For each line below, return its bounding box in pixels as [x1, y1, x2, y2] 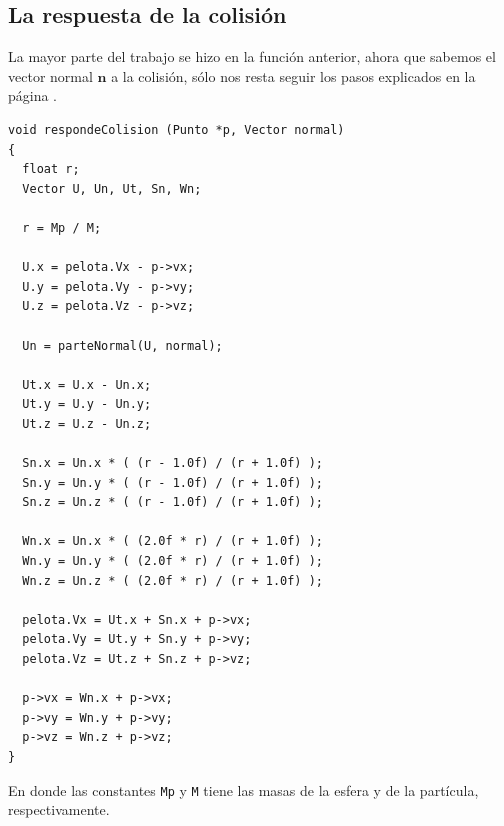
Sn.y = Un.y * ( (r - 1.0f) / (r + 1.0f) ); [22, 475, 323, 490]
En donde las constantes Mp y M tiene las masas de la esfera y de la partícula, [8, 779, 479, 800]
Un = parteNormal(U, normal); [22, 338, 223, 353]
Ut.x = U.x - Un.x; [22, 377, 152, 392]
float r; [22, 162, 80, 177]
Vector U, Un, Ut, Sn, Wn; [22, 181, 202, 196]
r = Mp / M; [22, 220, 102, 235]
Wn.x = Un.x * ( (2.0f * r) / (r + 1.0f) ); [22, 534, 323, 549]
